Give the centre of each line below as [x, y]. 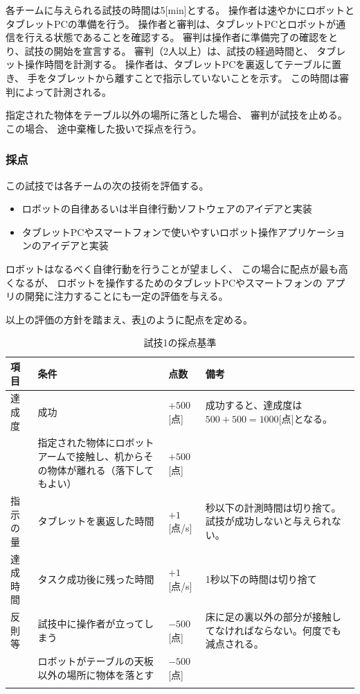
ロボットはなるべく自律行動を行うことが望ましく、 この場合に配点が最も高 [177, 268]
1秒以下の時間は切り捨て [261, 579]
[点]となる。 [305, 418]
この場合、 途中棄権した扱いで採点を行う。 [104, 128]
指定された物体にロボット [96, 442]
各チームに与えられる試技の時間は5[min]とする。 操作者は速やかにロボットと [180, 10]
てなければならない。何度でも [273, 630]
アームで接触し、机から [91, 456]
